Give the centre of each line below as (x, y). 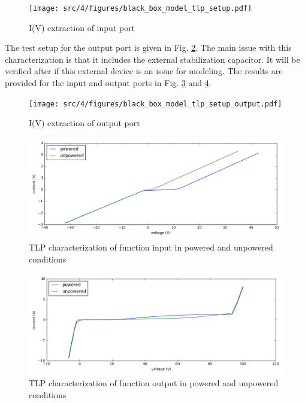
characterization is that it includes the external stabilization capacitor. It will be (152, 59)
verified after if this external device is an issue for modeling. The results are (144, 71)
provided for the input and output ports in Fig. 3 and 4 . (108, 83)
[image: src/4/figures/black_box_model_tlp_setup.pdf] (141, 8)
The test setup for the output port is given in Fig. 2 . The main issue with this (148, 48)
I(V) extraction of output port (84, 123)
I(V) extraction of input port (82, 27)
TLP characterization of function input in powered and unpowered (151, 247)
